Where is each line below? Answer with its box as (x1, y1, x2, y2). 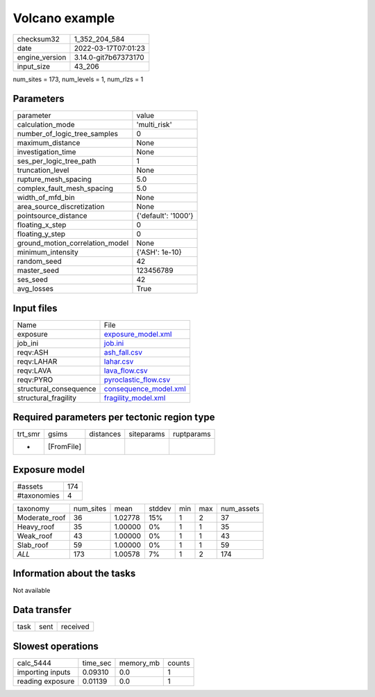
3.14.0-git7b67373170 (74, 52, 145, 62)
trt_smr (17, 429, 41, 439)
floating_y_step (17, 229, 66, 239)
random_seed (17, 257, 62, 267)
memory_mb (119, 658, 160, 668)
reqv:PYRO (17, 375, 53, 385)
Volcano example (12, 10, 115, 26)
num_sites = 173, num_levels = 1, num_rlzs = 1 (12, 75, 144, 83)
